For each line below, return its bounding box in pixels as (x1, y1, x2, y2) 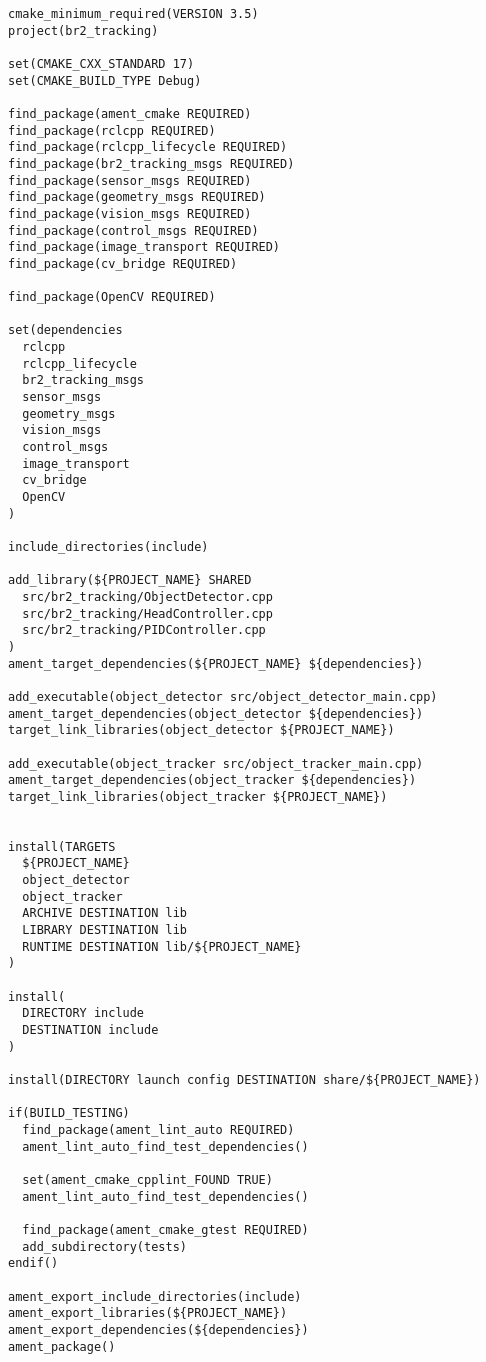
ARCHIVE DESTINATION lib (22, 906, 187, 921)
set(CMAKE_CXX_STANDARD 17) (8, 56, 195, 71)
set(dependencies (8, 323, 123, 338)
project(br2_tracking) (8, 23, 159, 38)
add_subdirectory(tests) (22, 1239, 187, 1254)
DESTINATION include (22, 1023, 159, 1038)
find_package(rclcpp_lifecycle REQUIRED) (8, 140, 288, 155)
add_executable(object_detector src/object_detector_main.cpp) (8, 689, 438, 704)
